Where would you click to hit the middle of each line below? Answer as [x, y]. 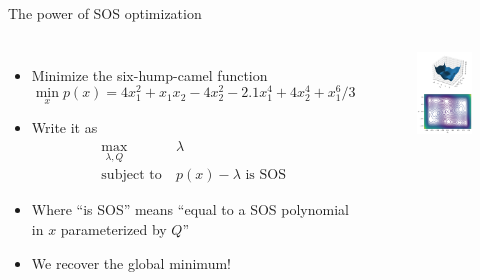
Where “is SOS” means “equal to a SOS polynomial [190, 209]
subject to [131, 175]
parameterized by [113, 228]
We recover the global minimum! [131, 262]
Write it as [64, 127]
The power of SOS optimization [105, 13]
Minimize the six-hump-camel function [149, 74]
